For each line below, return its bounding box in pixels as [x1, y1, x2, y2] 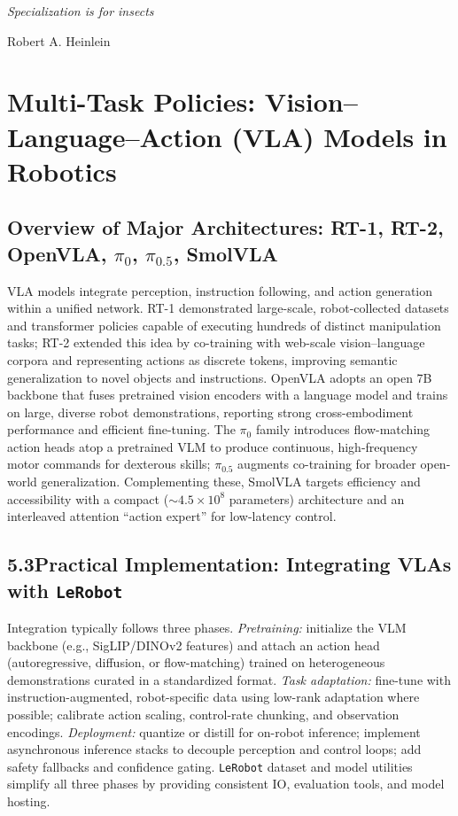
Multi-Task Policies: [7, 83, 256, 120]
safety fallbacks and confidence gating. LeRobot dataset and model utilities [7, 757, 413, 775]
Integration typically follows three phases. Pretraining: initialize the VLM [7, 618, 407, 637]
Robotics [7, 152, 117, 189]
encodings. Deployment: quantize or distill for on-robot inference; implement [7, 722, 421, 741]
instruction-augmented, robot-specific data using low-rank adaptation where [7, 688, 420, 706]
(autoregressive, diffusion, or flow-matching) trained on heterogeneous [7, 653, 385, 672]
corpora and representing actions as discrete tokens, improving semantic [7, 350, 398, 369]
